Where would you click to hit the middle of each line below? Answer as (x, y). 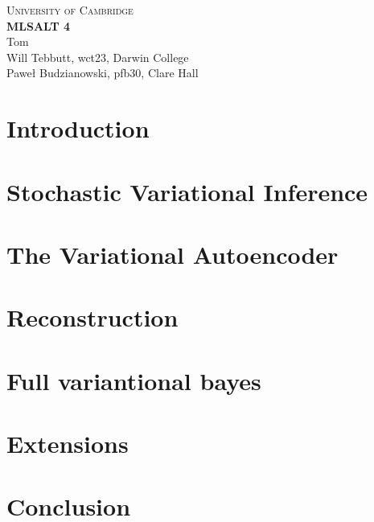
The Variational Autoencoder (173, 254)
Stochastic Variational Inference (187, 191)
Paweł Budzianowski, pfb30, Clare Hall (103, 73)
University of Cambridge (70, 10)
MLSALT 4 (39, 25)
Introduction (78, 128)
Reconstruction (92, 317)
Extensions (68, 444)
